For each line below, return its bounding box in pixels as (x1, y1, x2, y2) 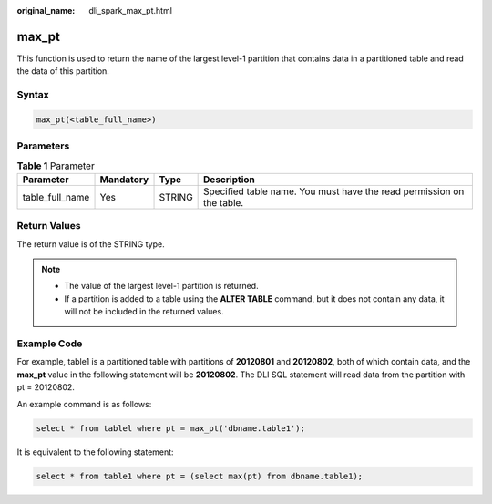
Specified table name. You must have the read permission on (203, 185, 465, 198)
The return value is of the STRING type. (16, 238, 165, 250)
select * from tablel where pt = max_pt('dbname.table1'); (36, 423, 305, 433)
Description (203, 173, 255, 186)
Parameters (16, 139, 70, 152)
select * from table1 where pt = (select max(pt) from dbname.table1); (36, 470, 364, 481)
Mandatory (99, 173, 149, 186)
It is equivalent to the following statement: (16, 447, 174, 458)
